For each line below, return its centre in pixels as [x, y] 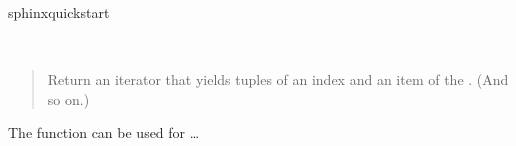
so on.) [68, 98]
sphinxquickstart [59, 12]
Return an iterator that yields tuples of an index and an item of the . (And [278, 79]
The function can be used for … [104, 132]
